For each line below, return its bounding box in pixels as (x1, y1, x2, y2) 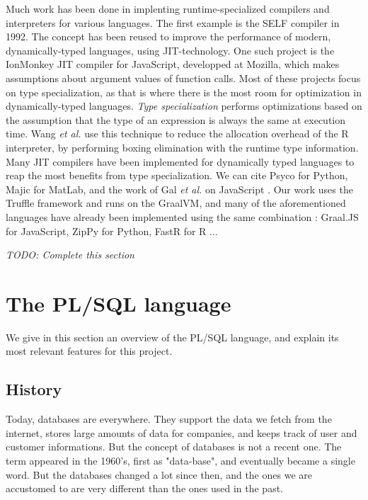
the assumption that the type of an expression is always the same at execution (6, 112, 346, 127)
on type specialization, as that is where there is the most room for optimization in (6, 84, 362, 99)
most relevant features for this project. (6, 343, 173, 358)
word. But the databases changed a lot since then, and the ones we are (6, 467, 312, 482)
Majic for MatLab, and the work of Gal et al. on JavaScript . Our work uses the (6, 181, 353, 196)
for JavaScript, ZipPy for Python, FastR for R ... (6, 223, 218, 238)
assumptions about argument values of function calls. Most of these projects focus (6, 70, 361, 85)
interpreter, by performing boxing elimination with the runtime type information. (6, 140, 359, 154)
